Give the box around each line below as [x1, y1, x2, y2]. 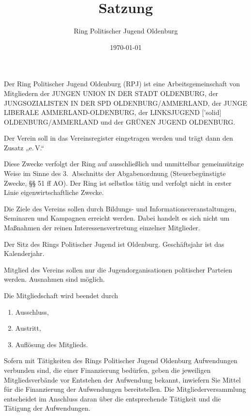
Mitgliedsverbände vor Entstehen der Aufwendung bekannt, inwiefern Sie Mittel [4, 374, 241, 384]
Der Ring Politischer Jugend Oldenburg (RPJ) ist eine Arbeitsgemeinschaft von [4, 79, 240, 89]
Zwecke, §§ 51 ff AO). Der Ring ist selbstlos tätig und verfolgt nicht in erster [4, 177, 232, 188]
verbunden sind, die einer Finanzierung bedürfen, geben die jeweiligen [4, 365, 211, 375]
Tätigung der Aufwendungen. [4, 403, 90, 413]
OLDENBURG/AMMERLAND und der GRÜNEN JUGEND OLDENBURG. [4, 116, 236, 127]
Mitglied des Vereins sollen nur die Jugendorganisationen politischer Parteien [4, 264, 232, 274]
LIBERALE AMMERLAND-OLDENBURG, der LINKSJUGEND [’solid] [4, 107, 221, 117]
